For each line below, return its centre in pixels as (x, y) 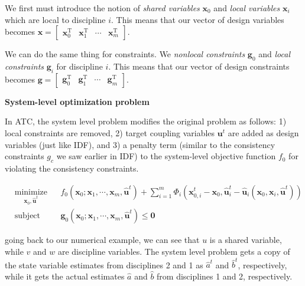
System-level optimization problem (77, 101)
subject (27, 216)
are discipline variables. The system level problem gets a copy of (174, 251)
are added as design (263, 132)
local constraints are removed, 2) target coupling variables (110, 132)
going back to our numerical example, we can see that (102, 240)
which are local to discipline (55, 19)
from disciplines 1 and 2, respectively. (225, 276)
